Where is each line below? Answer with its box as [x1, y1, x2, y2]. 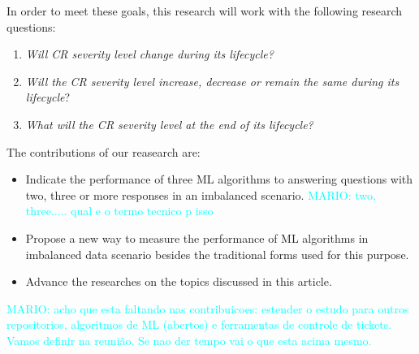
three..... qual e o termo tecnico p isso [25, 202, 214, 219]
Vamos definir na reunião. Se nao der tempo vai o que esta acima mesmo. [6, 331, 372, 348]
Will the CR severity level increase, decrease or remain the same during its [25, 72, 400, 89]
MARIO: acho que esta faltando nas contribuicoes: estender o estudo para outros [6, 300, 409, 317]
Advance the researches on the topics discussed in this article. [25, 273, 332, 290]
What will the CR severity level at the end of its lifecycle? [25, 115, 313, 132]
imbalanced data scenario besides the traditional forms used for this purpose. [25, 245, 409, 262]
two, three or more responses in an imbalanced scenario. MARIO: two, [25, 186, 376, 203]
